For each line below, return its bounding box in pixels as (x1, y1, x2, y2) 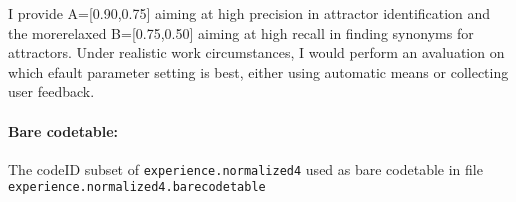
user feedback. (8, 81, 95, 102)
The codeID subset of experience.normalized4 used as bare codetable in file (8, 158, 483, 179)
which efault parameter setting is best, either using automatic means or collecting (8, 61, 509, 82)
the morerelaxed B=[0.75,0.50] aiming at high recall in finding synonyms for (8, 22, 474, 43)
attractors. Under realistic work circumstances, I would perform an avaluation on (8, 42, 505, 63)
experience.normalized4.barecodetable (8, 180, 266, 195)
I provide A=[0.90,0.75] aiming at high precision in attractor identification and (8, 3, 491, 23)
